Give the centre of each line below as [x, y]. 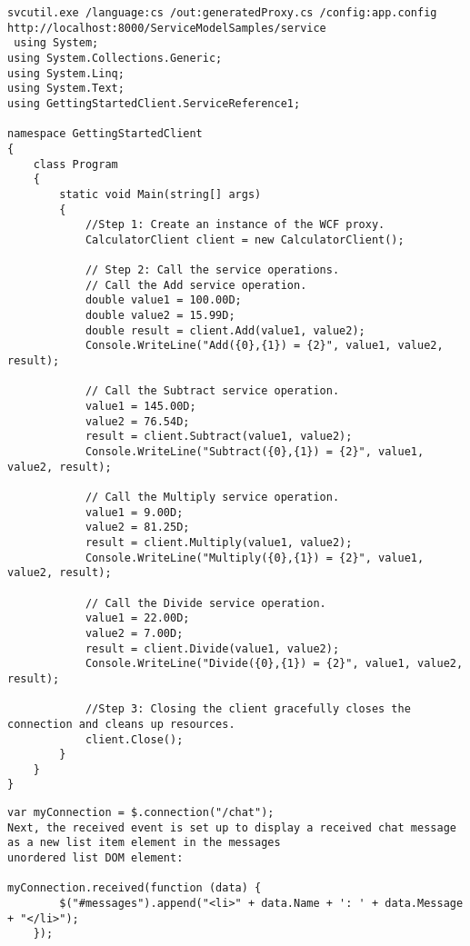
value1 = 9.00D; [134, 512]
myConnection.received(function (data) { [135, 888]
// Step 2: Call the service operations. [212, 270]
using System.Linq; [66, 73]
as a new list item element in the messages [144, 843]
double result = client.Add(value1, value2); [225, 330]
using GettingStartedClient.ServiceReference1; [154, 103]
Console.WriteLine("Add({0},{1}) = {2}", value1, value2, [264, 346]
